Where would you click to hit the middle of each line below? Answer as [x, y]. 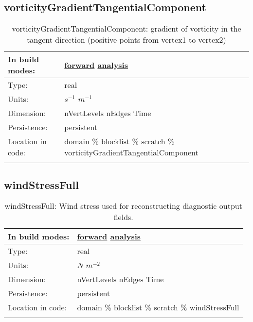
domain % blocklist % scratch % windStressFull [158, 307]
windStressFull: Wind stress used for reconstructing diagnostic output [123, 206]
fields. [123, 217]
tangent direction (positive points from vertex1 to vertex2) [126, 40]
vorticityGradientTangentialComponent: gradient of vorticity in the [126, 29]
